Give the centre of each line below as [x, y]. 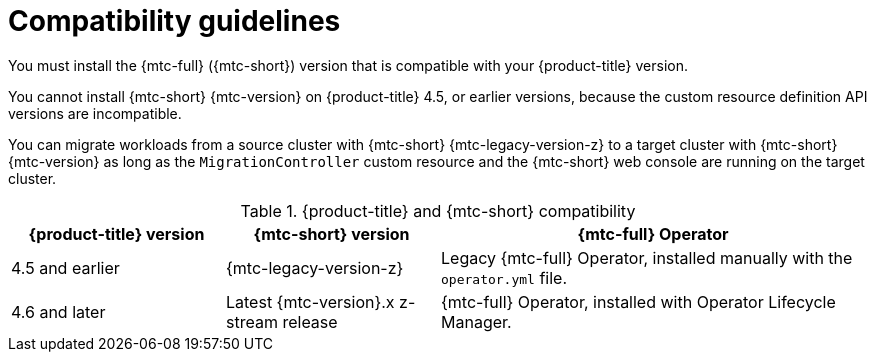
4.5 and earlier [65, 267]
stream [252, 321]
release [310, 321]
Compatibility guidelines [174, 21]
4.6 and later [58, 311]
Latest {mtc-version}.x [310, 301]
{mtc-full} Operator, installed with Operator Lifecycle [638, 301]
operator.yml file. [504, 277]
